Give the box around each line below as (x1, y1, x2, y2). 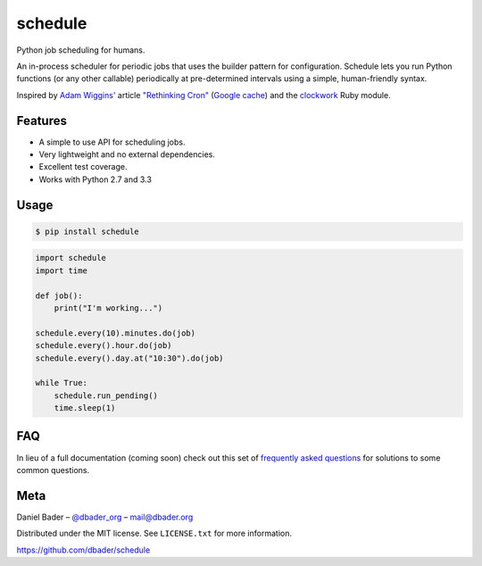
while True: (35, 378, 88, 388)
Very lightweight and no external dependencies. (38, 149, 216, 160)
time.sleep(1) (54, 403, 116, 413)
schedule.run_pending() (54, 390, 158, 401)
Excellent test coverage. (38, 162, 128, 172)
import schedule (35, 253, 107, 263)
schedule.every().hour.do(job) (35, 340, 173, 351)
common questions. (16, 464, 89, 475)
